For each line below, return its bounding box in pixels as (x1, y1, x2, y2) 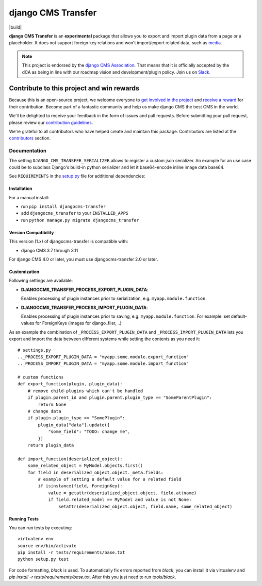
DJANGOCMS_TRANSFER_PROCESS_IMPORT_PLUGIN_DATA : (21, 304, 148, 310)
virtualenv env (17, 536, 54, 542)
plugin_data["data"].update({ (38, 422, 110, 428)
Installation (9, 186, 33, 191)
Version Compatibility (9, 229, 54, 235)
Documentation (9, 147, 47, 154)
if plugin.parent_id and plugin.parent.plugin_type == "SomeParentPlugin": (27, 395, 212, 400)
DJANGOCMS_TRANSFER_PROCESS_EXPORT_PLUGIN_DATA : (21, 287, 148, 293)
